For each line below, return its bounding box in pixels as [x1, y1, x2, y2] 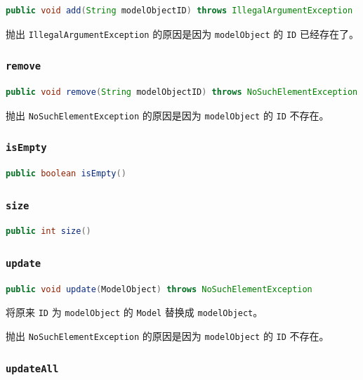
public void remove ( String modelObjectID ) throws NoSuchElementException [6, 87, 358, 98]
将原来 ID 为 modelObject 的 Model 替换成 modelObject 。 [6, 305, 263, 320]
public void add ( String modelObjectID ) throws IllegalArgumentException [6, 6, 353, 15]
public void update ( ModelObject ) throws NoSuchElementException [6, 284, 312, 294]
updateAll [6, 362, 59, 374]
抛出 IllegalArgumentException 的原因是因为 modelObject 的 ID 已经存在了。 [6, 26, 359, 41]
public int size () [6, 226, 91, 237]
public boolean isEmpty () [6, 169, 126, 179]
